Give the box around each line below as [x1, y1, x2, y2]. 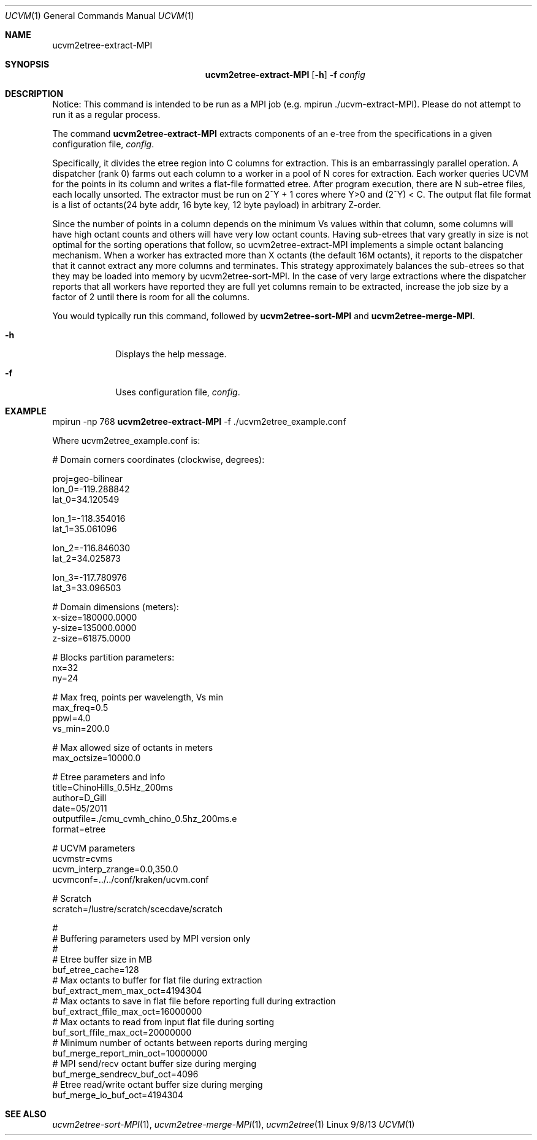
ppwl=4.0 [52, 713, 91, 723]
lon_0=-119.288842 [52, 484, 130, 494]
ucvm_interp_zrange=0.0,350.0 [52, 864, 178, 874]
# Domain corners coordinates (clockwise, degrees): [52, 454, 265, 465]
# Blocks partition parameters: [52, 652, 175, 662]
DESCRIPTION [5, 88, 64, 99]
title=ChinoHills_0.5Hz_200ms [52, 782, 173, 793]
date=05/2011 [52, 803, 107, 813]
